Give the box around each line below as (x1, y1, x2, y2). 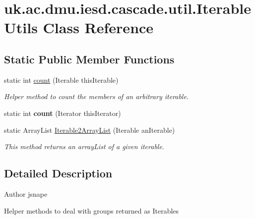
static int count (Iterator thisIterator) (4, 108, 121, 118)
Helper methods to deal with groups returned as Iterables (4, 205, 179, 216)
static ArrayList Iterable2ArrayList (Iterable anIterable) (4, 124, 175, 135)
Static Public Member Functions (4, 51, 175, 66)
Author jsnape (4, 188, 48, 199)
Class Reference (43, 17, 154, 38)
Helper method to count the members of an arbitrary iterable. (4, 91, 189, 102)
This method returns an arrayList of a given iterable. (4, 141, 165, 152)
